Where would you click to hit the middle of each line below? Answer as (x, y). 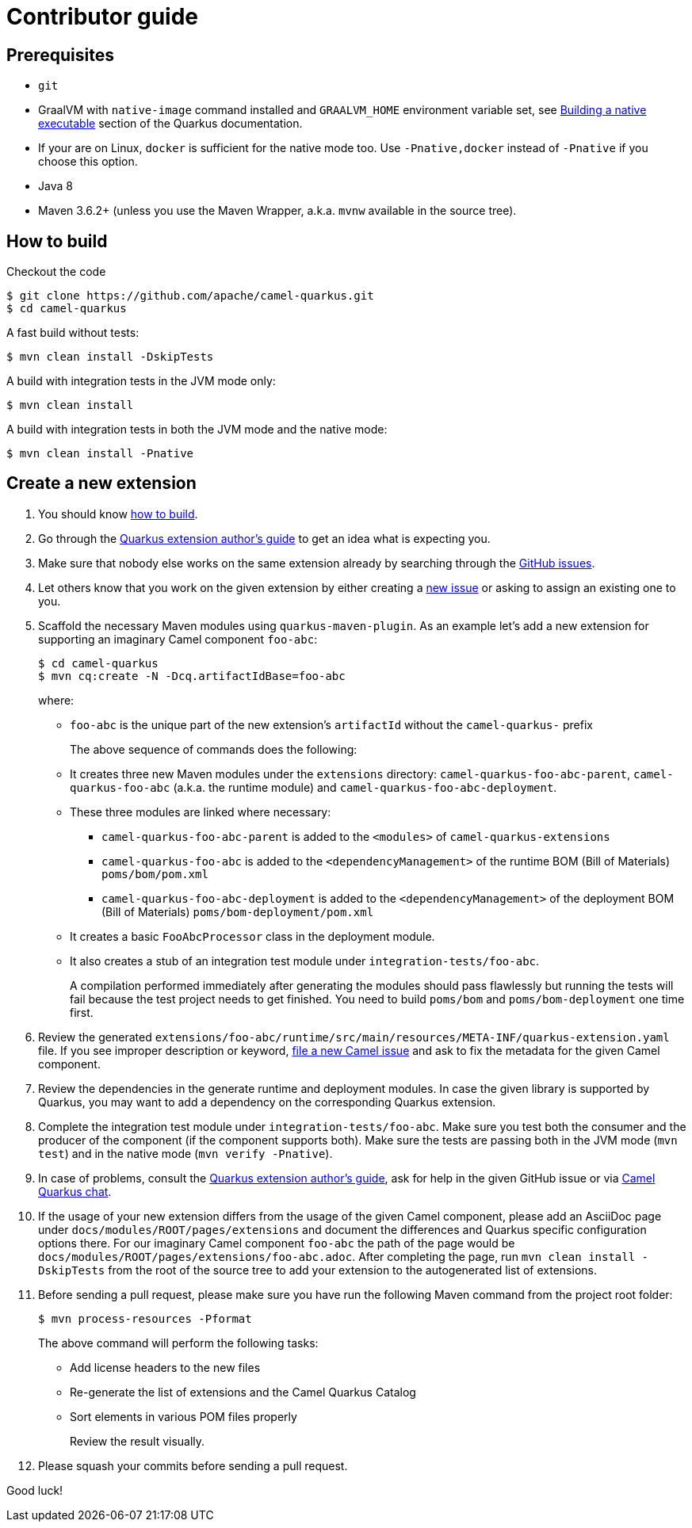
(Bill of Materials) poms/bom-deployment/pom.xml (238, 911)
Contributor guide (102, 17)
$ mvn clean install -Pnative (100, 454)
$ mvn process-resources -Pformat (145, 1318)
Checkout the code (56, 272)
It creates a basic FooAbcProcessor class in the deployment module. (252, 936)
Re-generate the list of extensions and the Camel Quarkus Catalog (243, 1392)
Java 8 (55, 186)
